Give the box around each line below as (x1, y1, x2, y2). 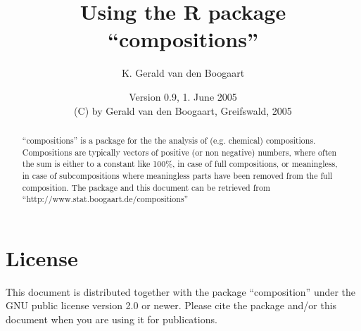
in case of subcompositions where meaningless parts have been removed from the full (22, 169, 333, 181)
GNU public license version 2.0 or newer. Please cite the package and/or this (6, 298, 337, 313)
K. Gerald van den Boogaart (121, 65, 245, 80)
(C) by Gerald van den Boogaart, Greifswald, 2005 (74, 103, 292, 118)
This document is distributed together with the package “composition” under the (6, 284, 356, 299)
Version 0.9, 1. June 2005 (129, 89, 237, 104)
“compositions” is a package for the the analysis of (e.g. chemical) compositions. (22, 134, 316, 146)
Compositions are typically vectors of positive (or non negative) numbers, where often (22, 146, 337, 158)
